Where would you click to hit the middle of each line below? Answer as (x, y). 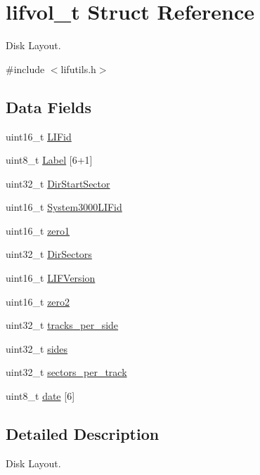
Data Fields (49, 106)
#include (25, 69)
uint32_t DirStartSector (58, 183)
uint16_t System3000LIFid (64, 207)
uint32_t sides (37, 348)
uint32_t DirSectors (49, 254)
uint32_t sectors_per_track (66, 372)
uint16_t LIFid (39, 136)
